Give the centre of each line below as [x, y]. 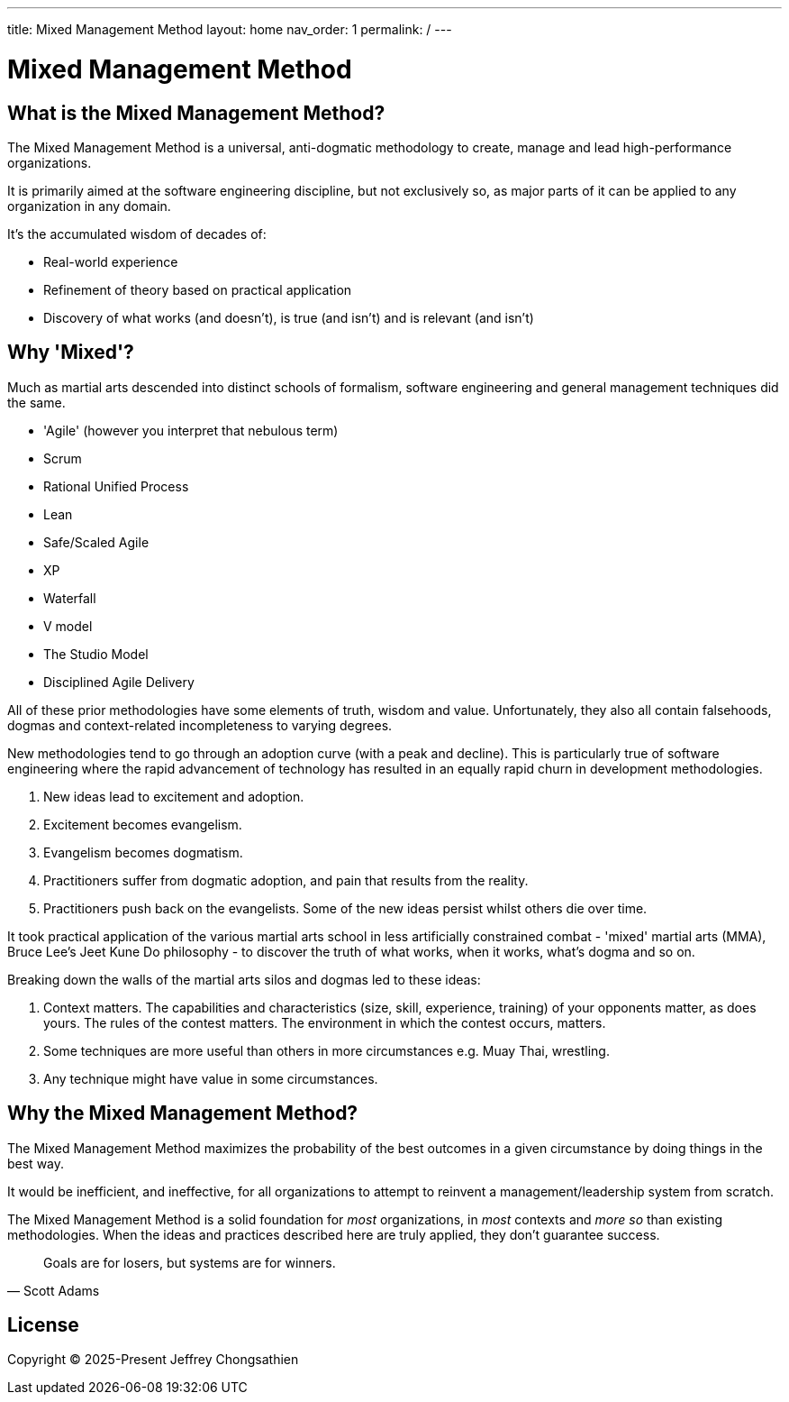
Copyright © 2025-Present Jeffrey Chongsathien [153, 1360]
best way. [36, 1163]
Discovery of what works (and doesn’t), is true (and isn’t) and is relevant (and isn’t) [289, 317]
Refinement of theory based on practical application [198, 289]
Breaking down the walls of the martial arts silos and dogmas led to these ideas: [244, 979]
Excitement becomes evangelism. [143, 824]
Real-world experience [111, 261]
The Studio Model [96, 654]
